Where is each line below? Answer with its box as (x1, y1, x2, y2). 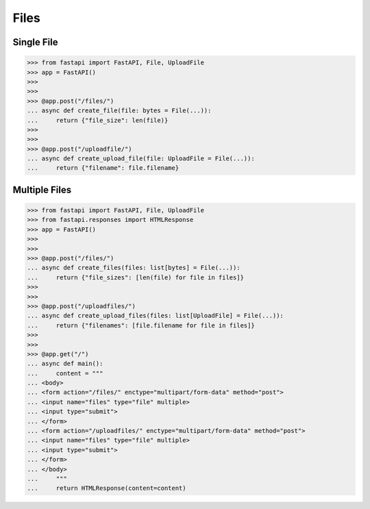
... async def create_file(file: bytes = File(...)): (27, 107, 212, 114)
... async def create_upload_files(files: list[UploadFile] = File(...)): (27, 312, 284, 320)
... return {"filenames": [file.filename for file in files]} (27, 321, 255, 329)
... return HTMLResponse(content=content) (27, 484, 186, 493)
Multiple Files (12, 184, 72, 195)
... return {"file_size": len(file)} (27, 116, 169, 124)
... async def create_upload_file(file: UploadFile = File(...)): (27, 155, 255, 162)
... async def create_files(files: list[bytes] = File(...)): (27, 264, 241, 272)
